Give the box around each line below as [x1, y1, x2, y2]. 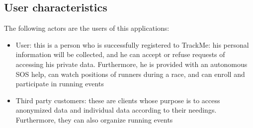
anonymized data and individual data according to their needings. [15, 105, 217, 115]
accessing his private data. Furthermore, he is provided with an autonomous [15, 59, 248, 69]
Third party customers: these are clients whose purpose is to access [15, 95, 220, 105]
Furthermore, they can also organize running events [15, 114, 173, 125]
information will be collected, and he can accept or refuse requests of [15, 49, 225, 60]
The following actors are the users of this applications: [4, 23, 169, 33]
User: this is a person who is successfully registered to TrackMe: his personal [15, 39, 249, 50]
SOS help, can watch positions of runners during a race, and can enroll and [15, 68, 245, 79]
